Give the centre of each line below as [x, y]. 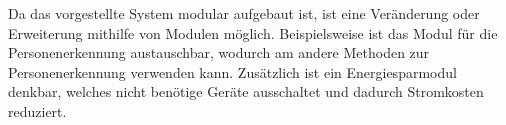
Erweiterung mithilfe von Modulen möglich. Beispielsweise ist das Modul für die [253, 32]
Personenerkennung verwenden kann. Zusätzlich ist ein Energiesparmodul [232, 71]
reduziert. [37, 110]
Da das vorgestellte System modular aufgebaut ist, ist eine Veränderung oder [244, 13]
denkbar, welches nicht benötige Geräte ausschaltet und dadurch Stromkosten [246, 91]
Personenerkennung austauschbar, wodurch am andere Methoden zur [219, 52]
